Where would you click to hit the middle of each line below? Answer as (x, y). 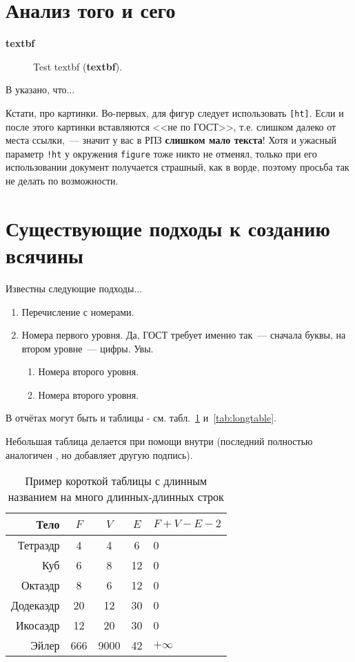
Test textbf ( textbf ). (78, 66)
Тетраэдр (39, 545)
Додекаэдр (35, 605)
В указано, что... (40, 89)
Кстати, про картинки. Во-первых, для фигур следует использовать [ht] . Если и (175, 112)
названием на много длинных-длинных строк (116, 497)
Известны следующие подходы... (74, 288)
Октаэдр (40, 585)
